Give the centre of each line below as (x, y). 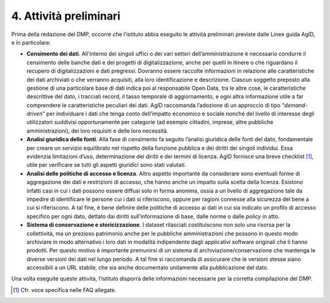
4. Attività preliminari (66, 16)
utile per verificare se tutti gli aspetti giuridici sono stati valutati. (106, 165)
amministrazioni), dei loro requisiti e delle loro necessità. (97, 131)
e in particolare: (31, 42)
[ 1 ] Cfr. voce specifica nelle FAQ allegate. (65, 290)
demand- (296, 105)
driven (35, 114)
